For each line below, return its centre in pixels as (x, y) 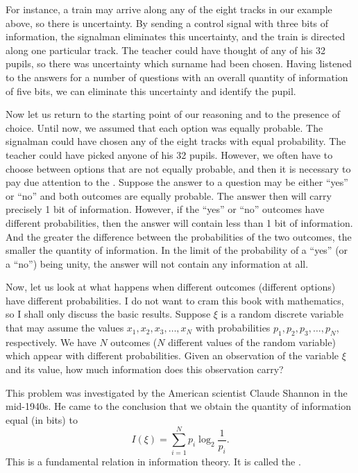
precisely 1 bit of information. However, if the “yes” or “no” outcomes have (165, 209)
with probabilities (233, 328)
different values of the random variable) (252, 342)
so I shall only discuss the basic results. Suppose (108, 314)
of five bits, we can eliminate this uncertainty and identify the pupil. (151, 91)
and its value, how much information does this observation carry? (145, 369)
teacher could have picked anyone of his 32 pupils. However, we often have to (169, 154)
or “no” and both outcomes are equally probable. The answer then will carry (169, 195)
